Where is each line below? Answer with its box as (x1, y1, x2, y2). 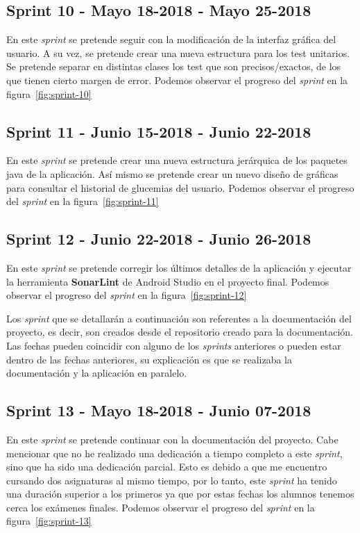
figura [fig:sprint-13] (6, 514, 92, 528)
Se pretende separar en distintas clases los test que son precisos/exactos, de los (6, 59, 341, 74)
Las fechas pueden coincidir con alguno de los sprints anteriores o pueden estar (6, 338, 341, 352)
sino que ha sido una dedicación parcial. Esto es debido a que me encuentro (6, 459, 327, 474)
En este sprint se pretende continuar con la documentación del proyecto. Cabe (6, 432, 338, 446)
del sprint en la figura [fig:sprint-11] (6, 194, 159, 208)
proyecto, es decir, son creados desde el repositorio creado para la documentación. (6, 325, 353, 339)
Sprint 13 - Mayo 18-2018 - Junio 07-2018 (6, 400, 311, 421)
